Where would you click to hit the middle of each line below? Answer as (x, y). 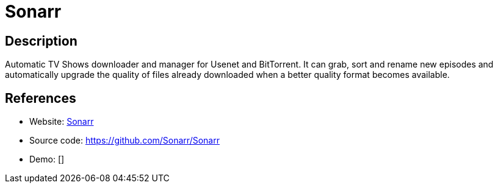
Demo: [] (47, 159)
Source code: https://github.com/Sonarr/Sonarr (125, 141)
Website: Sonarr (62, 122)
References (41, 98)
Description (41, 41)
